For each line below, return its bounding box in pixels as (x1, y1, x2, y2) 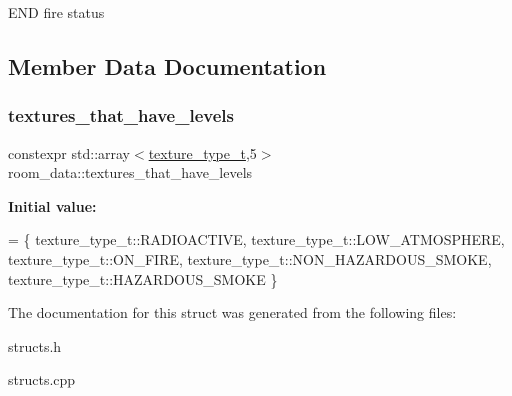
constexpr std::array (8, 142, 131, 163)
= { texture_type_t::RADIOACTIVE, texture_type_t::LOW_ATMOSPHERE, (8, 229, 505, 250)
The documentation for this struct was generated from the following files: (8, 302, 457, 323)
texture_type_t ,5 (148, 142, 257, 163)
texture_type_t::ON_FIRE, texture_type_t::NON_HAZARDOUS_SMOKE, (8, 248, 492, 269)
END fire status (8, 2, 105, 22)
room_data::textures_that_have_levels (8, 162, 253, 183)
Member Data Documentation (8, 50, 327, 81)
